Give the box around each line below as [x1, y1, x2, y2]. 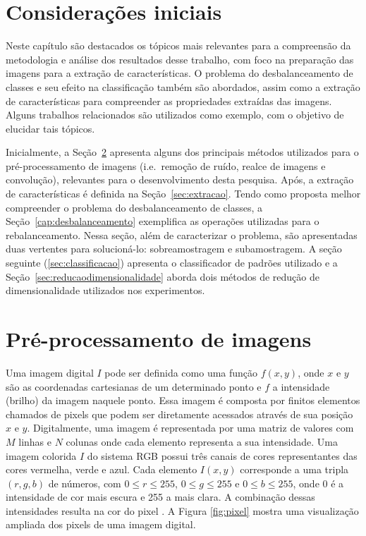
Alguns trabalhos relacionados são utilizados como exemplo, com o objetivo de [6, 107, 344, 122]
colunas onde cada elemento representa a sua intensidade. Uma [66, 434, 338, 449]
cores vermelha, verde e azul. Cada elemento [6, 462, 197, 477]
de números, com [48, 475, 121, 490]
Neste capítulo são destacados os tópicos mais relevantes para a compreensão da [6, 38, 351, 53]
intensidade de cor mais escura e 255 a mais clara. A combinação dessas [6, 489, 315, 504]
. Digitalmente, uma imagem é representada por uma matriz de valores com [27, 420, 354, 435]
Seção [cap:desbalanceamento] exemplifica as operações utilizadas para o [6, 214, 319, 229]
